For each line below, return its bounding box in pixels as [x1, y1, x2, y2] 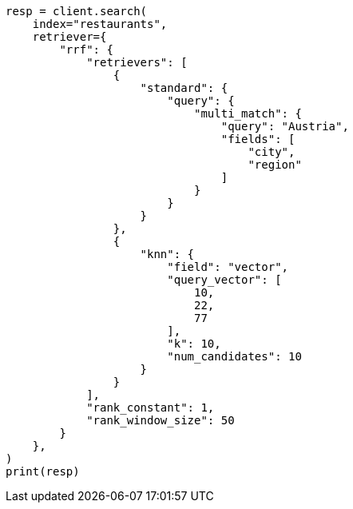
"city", [248, 145, 295, 158]
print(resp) [6, 465, 80, 478]
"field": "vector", [167, 260, 289, 273]
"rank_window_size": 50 [86, 414, 235, 427]
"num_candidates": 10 [167, 350, 302, 363]
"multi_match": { [194, 107, 302, 120]
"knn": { [140, 248, 195, 260]
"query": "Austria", [220, 120, 349, 133]
